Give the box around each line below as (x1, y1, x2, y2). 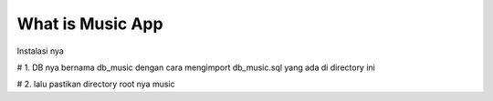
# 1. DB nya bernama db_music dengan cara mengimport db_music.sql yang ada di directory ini (16, 62, 376, 73)
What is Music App (16, 14, 163, 34)
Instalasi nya (16, 45, 64, 56)
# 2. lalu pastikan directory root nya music (16, 78, 175, 90)
